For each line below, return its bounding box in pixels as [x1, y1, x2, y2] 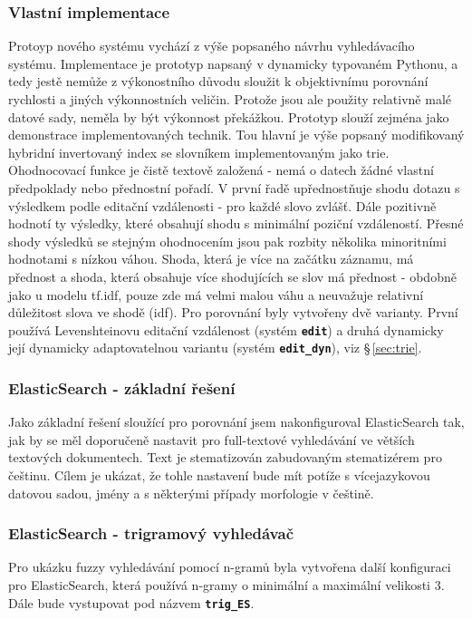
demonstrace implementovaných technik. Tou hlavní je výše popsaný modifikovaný [8, 125, 465, 144]
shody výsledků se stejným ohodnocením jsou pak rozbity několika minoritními [8, 231, 447, 250]
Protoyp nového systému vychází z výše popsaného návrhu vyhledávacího [8, 36, 415, 55]
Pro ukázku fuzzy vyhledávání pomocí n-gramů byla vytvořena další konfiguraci [8, 557, 451, 576]
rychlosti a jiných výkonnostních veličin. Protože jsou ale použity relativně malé [8, 90, 452, 108]
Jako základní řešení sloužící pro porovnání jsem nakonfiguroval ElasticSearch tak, [8, 412, 465, 431]
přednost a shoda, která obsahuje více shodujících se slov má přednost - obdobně [8, 266, 457, 285]
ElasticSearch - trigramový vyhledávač [8, 522, 294, 545]
